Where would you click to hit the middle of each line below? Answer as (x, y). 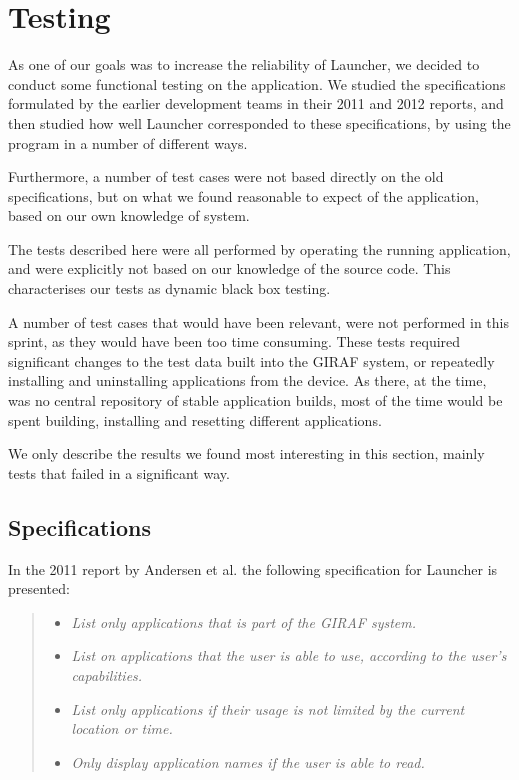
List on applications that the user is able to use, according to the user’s (289, 655)
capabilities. (107, 674)
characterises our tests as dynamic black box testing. (169, 288)
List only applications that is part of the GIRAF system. (244, 621)
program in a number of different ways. (128, 142)
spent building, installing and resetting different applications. (195, 419)
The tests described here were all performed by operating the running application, (259, 248)
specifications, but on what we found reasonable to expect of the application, (243, 195)
